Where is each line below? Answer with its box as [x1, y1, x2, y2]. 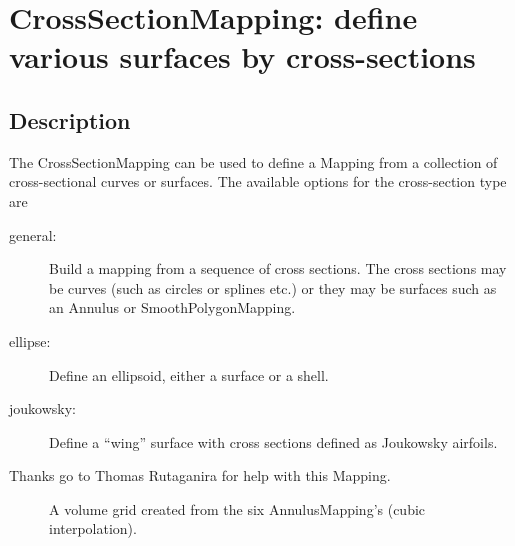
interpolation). [49, 518, 137, 539]
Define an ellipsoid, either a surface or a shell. [49, 364, 329, 385]
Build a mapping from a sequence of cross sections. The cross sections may [49, 258, 507, 279]
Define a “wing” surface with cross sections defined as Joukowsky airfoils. [49, 431, 498, 452]
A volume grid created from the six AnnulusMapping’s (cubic [49, 498, 426, 519]
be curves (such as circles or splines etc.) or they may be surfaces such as [49, 277, 497, 298]
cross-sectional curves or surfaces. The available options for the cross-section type [9, 171, 507, 192]
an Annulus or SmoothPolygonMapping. [49, 297, 296, 318]
